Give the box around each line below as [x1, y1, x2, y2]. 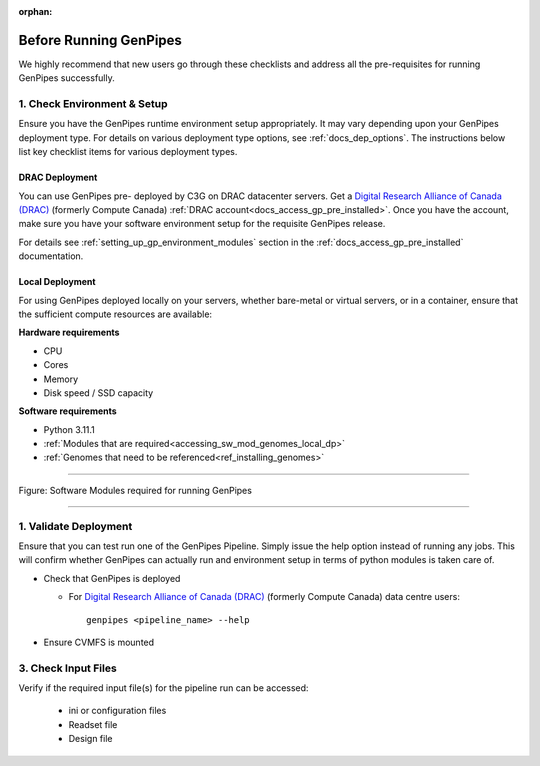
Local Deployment [18, 276, 96, 288]
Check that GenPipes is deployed [43, 572, 181, 584]
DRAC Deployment [18, 171, 98, 184]
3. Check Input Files [18, 661, 117, 675]
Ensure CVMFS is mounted [43, 636, 155, 648]
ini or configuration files [68, 705, 167, 717]
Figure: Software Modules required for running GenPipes [18, 484, 252, 496]
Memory [43, 373, 79, 385]
